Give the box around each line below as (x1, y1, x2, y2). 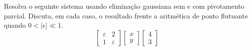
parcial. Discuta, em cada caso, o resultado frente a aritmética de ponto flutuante (4, 10, 248, 20)
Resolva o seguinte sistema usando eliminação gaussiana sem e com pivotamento (4, 1, 245, 11)
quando (4, 20, 26, 30)
